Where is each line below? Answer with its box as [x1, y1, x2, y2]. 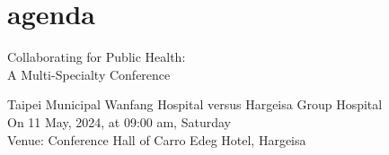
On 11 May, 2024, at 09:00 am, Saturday [7, 112, 231, 131]
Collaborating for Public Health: [7, 47, 186, 66]
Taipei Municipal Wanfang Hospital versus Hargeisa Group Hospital [7, 95, 383, 114]
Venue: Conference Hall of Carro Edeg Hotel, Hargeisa [7, 130, 306, 149]
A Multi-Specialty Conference [7, 65, 171, 83]
